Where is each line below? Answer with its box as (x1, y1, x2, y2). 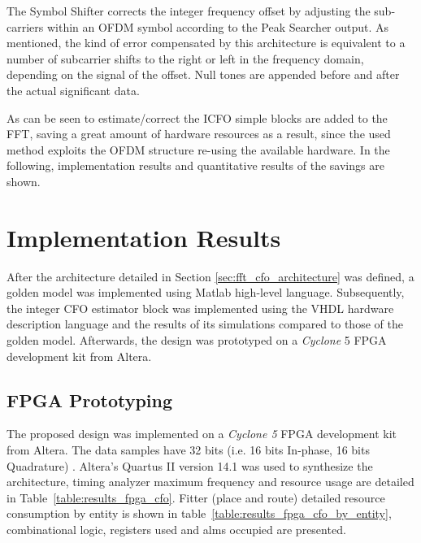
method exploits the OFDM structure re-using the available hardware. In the (7, 141, 390, 158)
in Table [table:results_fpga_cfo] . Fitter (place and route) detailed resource (7, 489, 385, 506)
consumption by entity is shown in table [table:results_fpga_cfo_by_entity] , (7, 505, 392, 522)
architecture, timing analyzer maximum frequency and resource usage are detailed (7, 473, 414, 490)
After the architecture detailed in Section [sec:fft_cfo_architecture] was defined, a (7, 267, 414, 285)
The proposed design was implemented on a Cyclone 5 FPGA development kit (7, 425, 397, 442)
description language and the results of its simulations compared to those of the (7, 315, 403, 332)
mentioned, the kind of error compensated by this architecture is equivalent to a (7, 34, 406, 51)
